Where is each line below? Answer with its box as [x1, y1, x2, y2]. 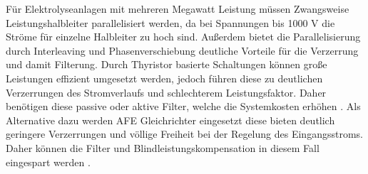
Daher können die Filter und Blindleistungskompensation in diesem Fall [6, 140, 320, 155]
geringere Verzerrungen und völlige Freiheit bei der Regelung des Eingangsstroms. [6, 126, 363, 141]
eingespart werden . [6, 154, 91, 169]
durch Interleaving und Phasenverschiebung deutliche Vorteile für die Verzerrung [6, 43, 359, 58]
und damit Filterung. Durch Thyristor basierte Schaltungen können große [6, 57, 327, 72]
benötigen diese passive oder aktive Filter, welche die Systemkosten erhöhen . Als [6, 99, 361, 114]
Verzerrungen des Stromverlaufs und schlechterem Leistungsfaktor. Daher [6, 85, 327, 99]
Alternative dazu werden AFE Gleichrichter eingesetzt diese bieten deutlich [6, 112, 335, 127]
